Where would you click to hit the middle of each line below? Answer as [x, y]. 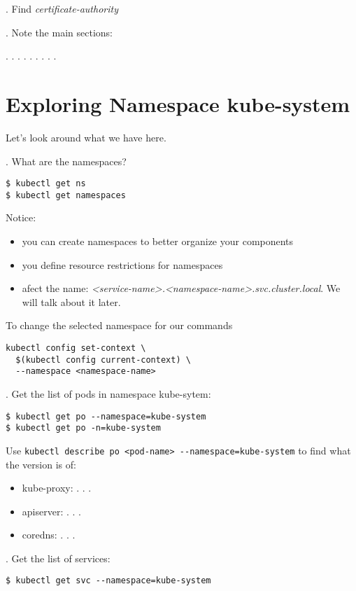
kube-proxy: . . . [57, 488]
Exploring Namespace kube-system [178, 103]
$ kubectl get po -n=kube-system [83, 428]
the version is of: [41, 464]
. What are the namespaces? [66, 161]
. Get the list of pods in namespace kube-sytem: [108, 393]
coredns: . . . [49, 535]
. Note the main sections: [59, 32]
